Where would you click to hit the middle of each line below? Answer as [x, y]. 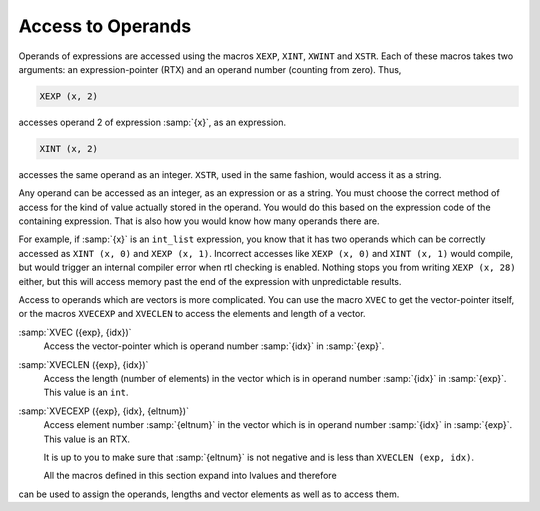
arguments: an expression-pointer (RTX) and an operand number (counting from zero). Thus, [210, 69]
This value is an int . [86, 392]
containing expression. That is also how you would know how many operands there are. [199, 221]
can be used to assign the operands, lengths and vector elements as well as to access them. [209, 494]
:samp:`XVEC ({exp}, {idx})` [75, 332]
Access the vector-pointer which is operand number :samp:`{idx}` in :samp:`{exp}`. [214, 346]
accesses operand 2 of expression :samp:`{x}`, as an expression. [152, 122]
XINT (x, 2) [69, 148]
